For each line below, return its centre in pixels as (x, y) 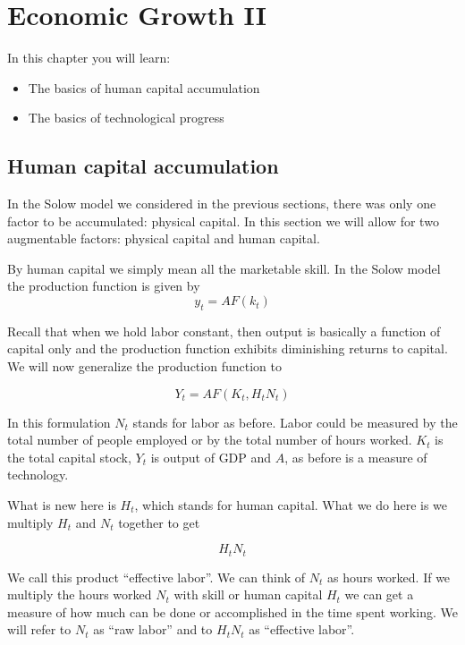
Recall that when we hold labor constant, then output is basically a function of (224, 331)
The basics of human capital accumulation (144, 87)
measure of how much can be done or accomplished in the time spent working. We (232, 611)
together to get (159, 522)
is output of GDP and (211, 457)
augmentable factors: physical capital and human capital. (164, 238)
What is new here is (62, 505)
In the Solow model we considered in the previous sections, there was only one (222, 204)
